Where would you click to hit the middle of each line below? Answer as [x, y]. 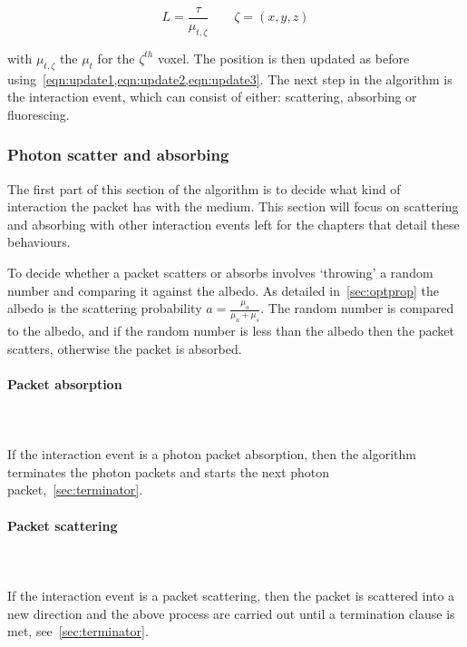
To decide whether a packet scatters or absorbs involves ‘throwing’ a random [220, 273]
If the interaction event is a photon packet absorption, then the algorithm [212, 454]
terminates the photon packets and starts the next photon [169, 471]
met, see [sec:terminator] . [78, 631]
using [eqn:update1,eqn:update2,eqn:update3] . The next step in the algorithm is [230, 78]
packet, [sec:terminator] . [75, 490]
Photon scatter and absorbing [118, 155]
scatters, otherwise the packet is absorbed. [125, 348]
